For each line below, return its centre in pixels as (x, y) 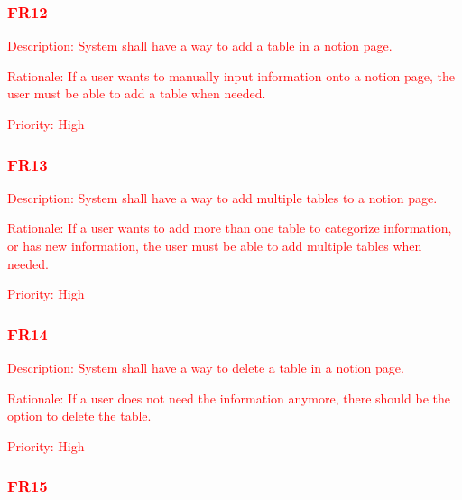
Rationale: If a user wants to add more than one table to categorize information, (230, 228)
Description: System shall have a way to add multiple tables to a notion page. (222, 197)
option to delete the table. (79, 416)
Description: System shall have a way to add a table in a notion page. (200, 46)
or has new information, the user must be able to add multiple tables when (215, 245)
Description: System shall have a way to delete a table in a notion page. (206, 367)
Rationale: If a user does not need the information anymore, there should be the (229, 398)
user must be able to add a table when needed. (137, 93)
